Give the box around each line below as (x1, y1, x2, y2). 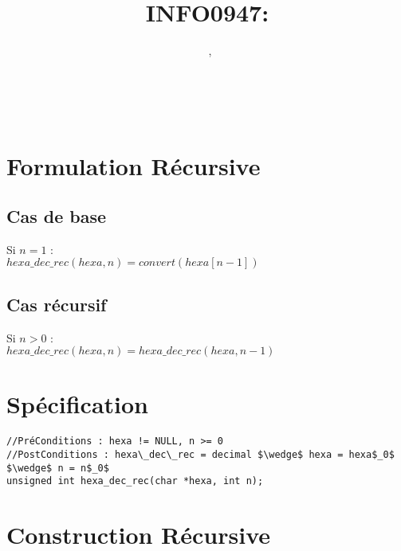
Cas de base (6, 204, 107, 229)
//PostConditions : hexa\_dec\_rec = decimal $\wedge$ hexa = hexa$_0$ (6, 449, 395, 461)
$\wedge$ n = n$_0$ (6, 462, 109, 474)
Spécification (6, 388, 148, 420)
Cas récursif (6, 291, 107, 316)
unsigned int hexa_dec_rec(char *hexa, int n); (6, 475, 264, 487)
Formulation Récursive (6, 149, 261, 182)
